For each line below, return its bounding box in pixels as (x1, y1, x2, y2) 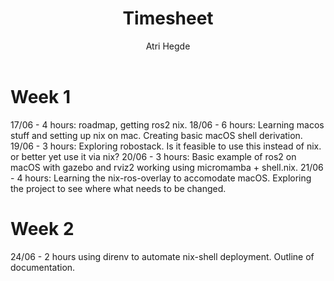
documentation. (10, 261, 76, 273)
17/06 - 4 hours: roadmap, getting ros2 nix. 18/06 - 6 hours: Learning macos (10, 118, 325, 131)
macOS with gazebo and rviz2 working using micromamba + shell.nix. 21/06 (10, 161, 324, 173)
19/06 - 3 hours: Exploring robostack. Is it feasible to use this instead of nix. (10, 140, 322, 152)
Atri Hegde (145, 40, 191, 52)
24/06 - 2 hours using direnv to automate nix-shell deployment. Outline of (10, 250, 315, 262)
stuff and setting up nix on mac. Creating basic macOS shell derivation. (10, 129, 303, 141)
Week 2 (10, 217, 75, 240)
